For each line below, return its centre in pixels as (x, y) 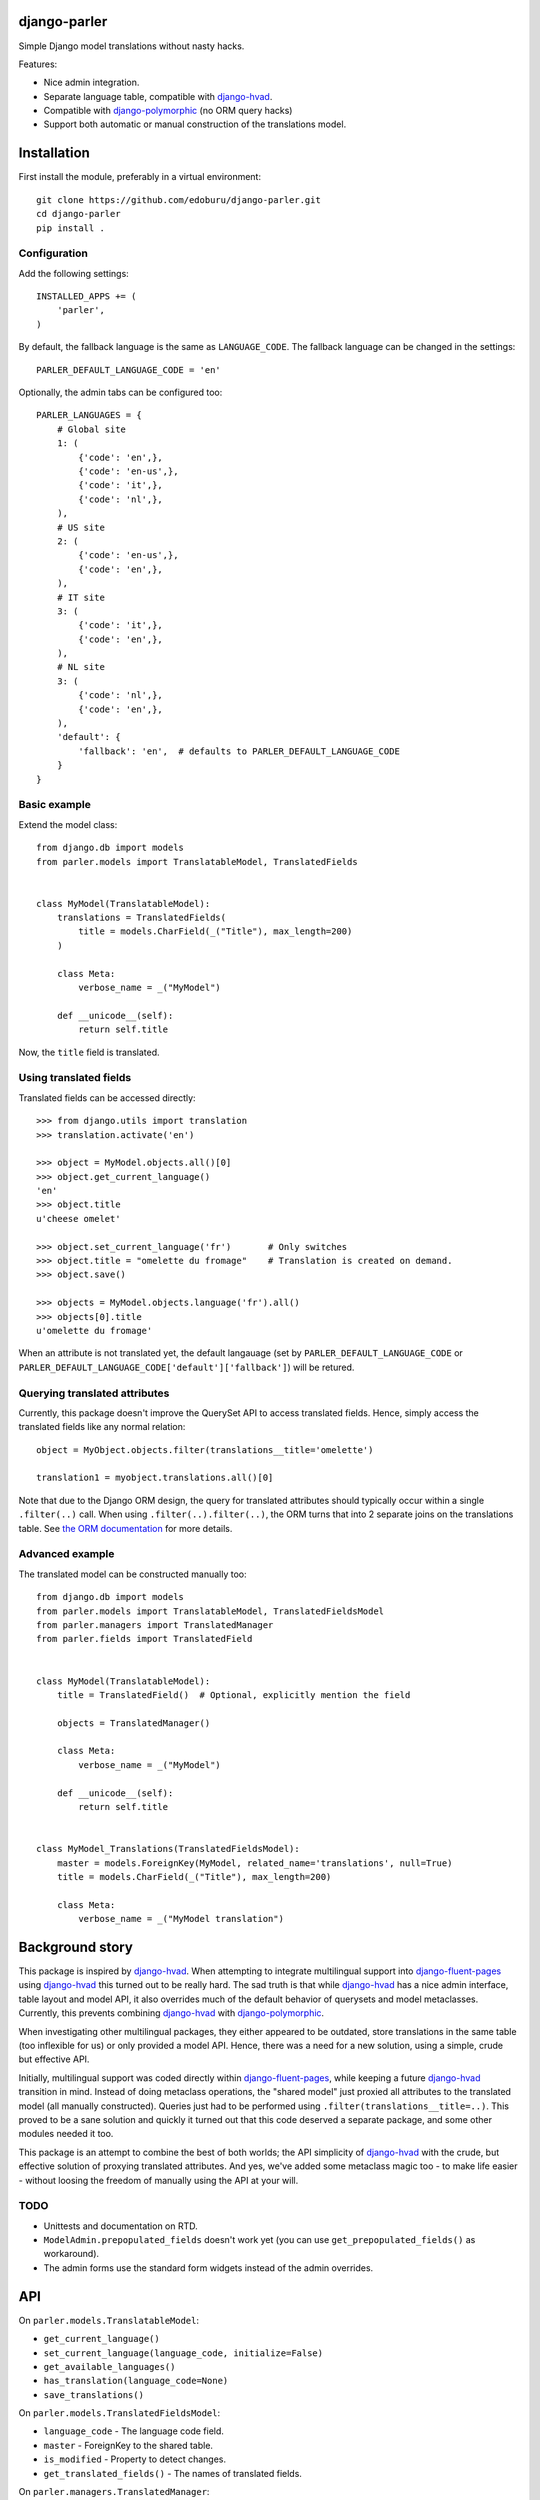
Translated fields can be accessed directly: (107, 1097)
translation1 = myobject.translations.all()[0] (155, 1478)
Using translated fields (75, 1078)
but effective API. (54, 2059)
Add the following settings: (73, 273)
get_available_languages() (109, 2366)
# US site (80, 527)
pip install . (70, 228)
